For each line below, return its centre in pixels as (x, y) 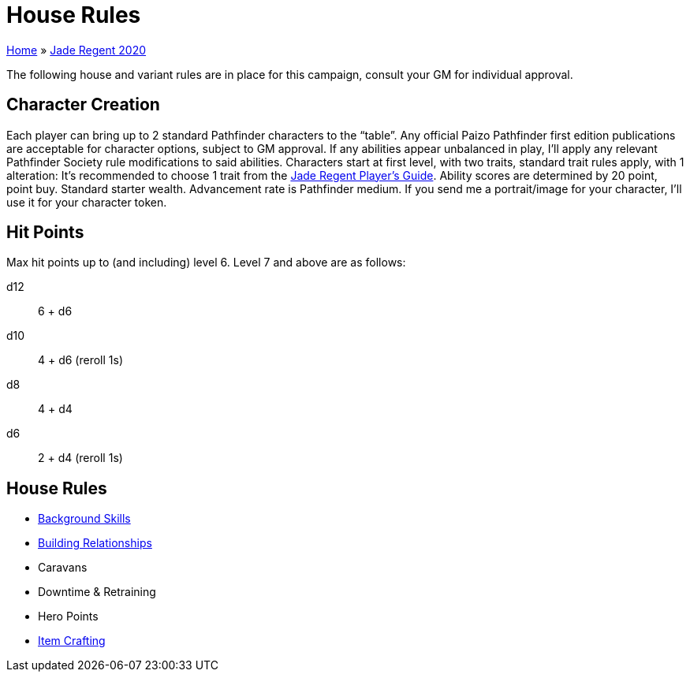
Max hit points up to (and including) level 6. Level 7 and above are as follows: (206, 263)
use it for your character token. (87, 202)
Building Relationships (95, 543)
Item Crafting (72, 641)
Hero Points (68, 617)
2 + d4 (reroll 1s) (80, 458)
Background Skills (84, 519)
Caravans (63, 568)
